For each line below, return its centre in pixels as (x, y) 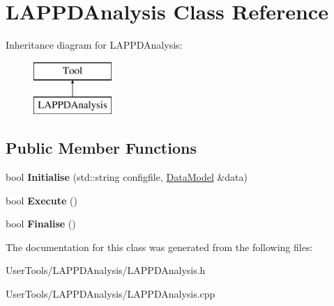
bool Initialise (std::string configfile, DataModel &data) (127, 177)
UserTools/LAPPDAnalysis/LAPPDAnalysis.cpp (111, 294)
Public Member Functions (101, 148)
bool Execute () (41, 200)
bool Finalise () (41, 224)
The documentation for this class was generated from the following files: (159, 247)
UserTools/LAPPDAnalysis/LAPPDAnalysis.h (106, 270)
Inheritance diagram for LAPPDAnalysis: (94, 45)
